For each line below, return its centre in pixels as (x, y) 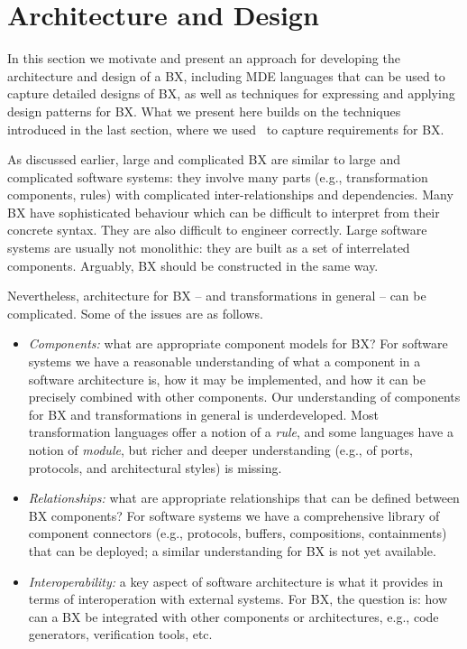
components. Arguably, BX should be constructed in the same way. (193, 265)
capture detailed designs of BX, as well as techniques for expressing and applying (231, 93)
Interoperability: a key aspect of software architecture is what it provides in (236, 581)
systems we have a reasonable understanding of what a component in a (224, 362)
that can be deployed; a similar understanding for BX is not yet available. (232, 550)
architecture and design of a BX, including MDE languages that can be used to (226, 75)
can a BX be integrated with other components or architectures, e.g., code (233, 616)
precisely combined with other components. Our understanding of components (244, 397)
